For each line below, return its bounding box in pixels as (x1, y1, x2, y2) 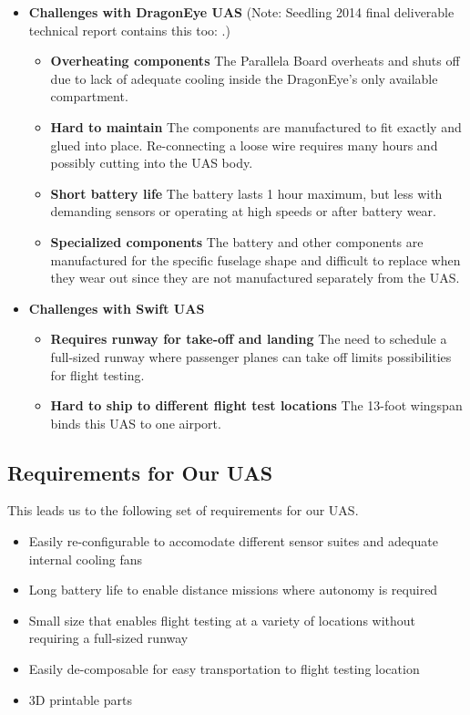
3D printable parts (28, 689, 132, 709)
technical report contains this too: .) (28, 20, 230, 39)
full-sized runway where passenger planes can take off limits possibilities (50, 347, 452, 366)
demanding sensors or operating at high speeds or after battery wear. (50, 202, 436, 221)
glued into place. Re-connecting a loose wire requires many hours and (50, 135, 438, 154)
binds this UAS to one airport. (50, 413, 221, 432)
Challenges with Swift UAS (28, 298, 205, 317)
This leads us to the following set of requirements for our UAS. (7, 501, 359, 520)
